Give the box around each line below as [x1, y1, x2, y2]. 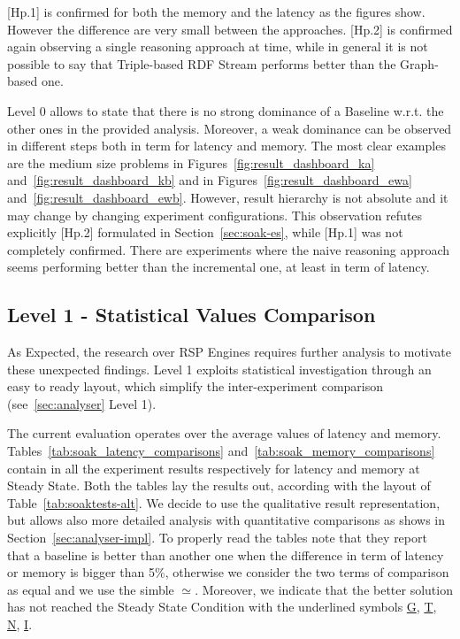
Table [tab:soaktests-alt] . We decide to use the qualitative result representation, [7, 493, 441, 512]
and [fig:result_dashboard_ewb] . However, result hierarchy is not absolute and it [7, 188, 448, 206]
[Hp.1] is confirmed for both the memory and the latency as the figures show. [7, 3, 425, 20]
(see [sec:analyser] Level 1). [7, 394, 157, 412]
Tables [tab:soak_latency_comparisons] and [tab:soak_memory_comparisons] [7, 442, 435, 460]
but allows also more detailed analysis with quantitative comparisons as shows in [7, 511, 446, 529]
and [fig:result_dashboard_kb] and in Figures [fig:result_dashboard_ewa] [7, 171, 412, 189]
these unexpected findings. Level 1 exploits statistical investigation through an [7, 359, 432, 378]
